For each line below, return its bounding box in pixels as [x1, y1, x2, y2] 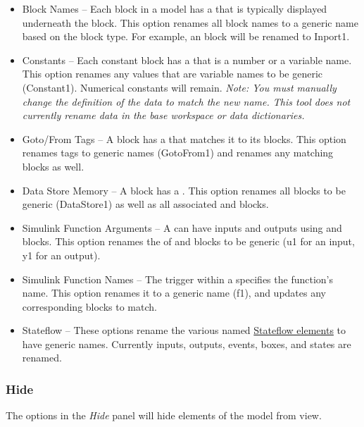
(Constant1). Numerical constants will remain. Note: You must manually [22, 80, 337, 94]
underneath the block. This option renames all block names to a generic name [22, 15, 358, 30]
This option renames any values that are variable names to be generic [22, 66, 323, 81]
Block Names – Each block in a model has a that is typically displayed [22, 1, 327, 16]
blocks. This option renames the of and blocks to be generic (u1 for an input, [22, 234, 355, 249]
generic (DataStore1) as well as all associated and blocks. [22, 197, 269, 211]
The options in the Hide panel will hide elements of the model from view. [6, 408, 322, 423]
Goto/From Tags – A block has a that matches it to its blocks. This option [22, 131, 346, 146]
